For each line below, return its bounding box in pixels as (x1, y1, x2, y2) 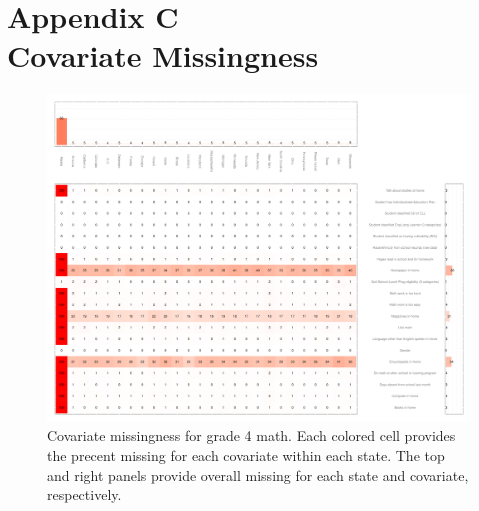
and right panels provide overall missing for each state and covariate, (47, 464, 469, 485)
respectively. (47, 484, 122, 505)
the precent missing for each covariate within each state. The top (47, 445, 445, 466)
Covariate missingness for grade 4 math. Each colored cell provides (47, 425, 456, 446)
